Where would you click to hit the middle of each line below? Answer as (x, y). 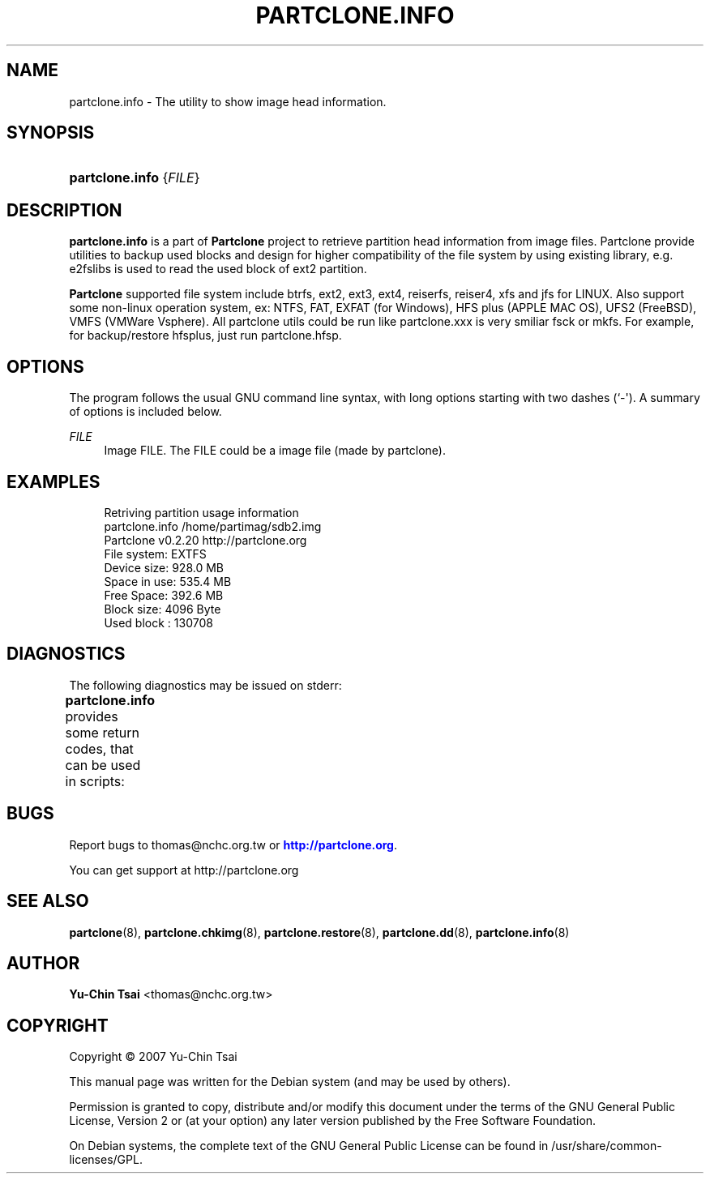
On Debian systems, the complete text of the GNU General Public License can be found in (309, 1146)
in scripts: (95, 781)
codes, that (99, 748)
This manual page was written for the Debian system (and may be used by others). (290, 1082)
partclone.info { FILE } (135, 178)
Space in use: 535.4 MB (168, 581)
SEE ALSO (48, 901)
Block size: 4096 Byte (163, 609)
